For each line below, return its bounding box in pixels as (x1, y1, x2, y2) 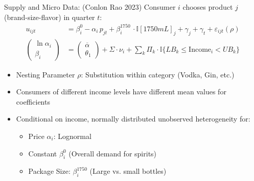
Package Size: (28, 166, 71, 176)
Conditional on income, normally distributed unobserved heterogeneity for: (16, 113, 250, 124)
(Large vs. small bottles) (89, 166, 167, 176)
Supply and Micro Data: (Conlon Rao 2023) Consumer (4, 2, 176, 12)
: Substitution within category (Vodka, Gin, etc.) (81, 69, 235, 79)
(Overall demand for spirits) (68, 148, 157, 158)
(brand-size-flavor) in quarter (4, 11, 95, 22)
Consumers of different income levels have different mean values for (16, 86, 226, 97)
